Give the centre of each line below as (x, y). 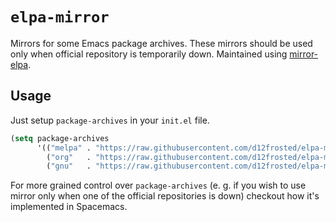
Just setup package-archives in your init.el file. (110, 120)
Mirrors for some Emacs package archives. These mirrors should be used (161, 43)
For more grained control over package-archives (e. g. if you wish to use (158, 185)
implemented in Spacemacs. (69, 207)
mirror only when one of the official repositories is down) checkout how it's (165, 196)
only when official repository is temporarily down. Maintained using (149, 54)
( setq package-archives (60, 138)
